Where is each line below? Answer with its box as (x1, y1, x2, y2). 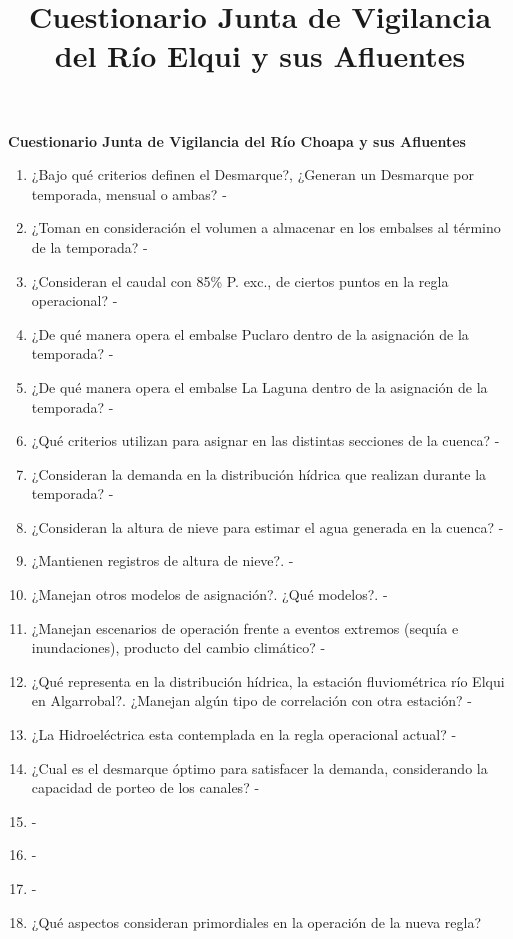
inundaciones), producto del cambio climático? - (31, 637, 326, 658)
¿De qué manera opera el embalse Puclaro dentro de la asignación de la (31, 323, 469, 344)
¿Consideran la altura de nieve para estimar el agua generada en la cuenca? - (31, 516, 504, 537)
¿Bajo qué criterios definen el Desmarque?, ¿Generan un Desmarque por (31, 164, 474, 185)
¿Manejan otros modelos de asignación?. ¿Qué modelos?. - (31, 584, 388, 605)
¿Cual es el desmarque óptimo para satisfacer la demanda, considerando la (31, 757, 488, 778)
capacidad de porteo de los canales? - (31, 777, 260, 798)
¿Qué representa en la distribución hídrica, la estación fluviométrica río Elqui (31, 670, 505, 691)
